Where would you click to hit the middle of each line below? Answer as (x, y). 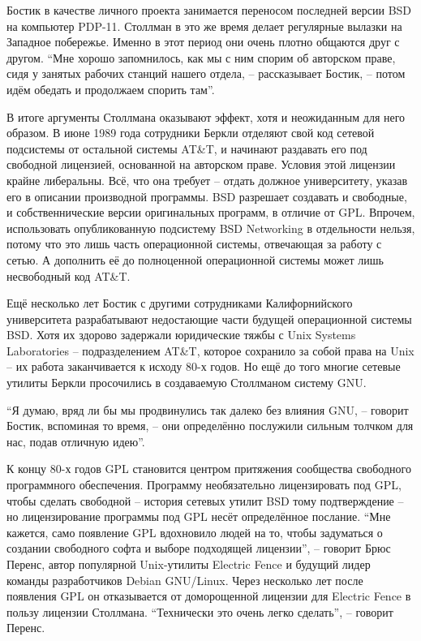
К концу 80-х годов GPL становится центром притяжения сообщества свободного (209, 469)
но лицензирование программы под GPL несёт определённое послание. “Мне (199, 516)
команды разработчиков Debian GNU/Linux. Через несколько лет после (185, 580)
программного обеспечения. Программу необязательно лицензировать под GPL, (204, 485)
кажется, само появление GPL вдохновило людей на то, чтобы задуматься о (195, 532)
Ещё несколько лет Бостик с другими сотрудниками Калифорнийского (180, 303)
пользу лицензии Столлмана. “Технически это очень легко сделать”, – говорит (200, 611)
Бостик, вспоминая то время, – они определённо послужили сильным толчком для (210, 426)
